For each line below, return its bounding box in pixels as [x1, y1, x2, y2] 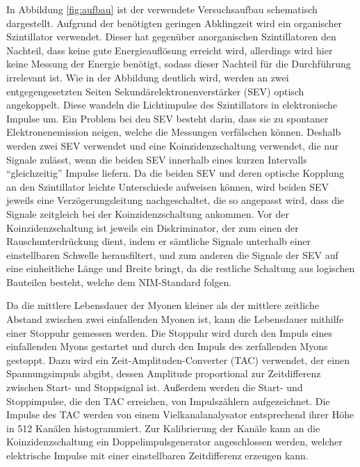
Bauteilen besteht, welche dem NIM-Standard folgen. [6, 274, 232, 289]
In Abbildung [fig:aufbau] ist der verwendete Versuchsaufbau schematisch [6, 2, 318, 16]
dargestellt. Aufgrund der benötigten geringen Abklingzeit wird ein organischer [6, 15, 343, 30]
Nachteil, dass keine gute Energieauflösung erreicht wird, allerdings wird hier [6, 42, 333, 57]
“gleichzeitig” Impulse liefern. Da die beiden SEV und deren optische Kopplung [6, 166, 344, 180]
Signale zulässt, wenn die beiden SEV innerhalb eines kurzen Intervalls [6, 152, 307, 166]
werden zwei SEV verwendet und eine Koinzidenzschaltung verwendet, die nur [6, 138, 338, 152]
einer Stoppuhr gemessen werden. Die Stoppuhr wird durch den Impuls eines [6, 325, 332, 340]
